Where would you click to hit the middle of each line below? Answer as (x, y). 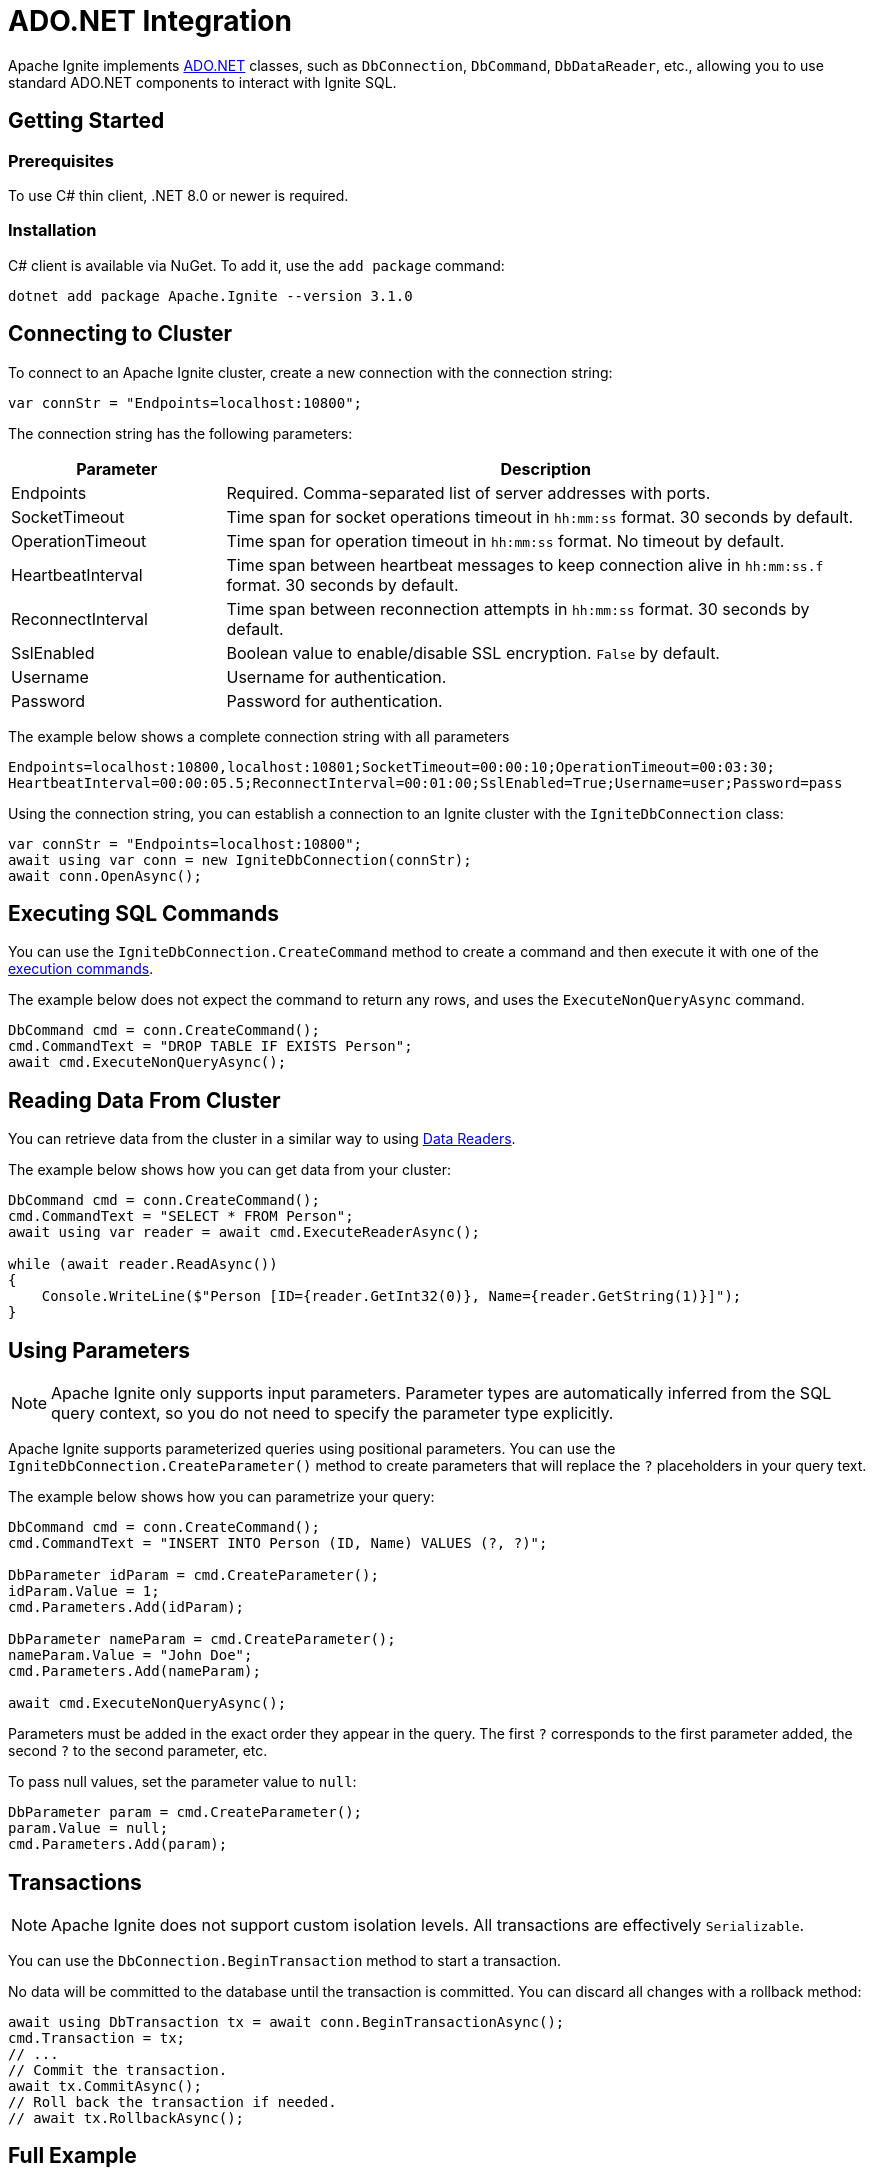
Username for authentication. (336, 676)
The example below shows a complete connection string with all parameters (259, 736)
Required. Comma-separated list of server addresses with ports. (468, 492)
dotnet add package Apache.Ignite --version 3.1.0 (210, 295)
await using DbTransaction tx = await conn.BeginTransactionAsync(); (286, 2021)
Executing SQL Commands (144, 913)
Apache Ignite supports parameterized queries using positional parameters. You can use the (312, 1449)
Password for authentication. (334, 700)
